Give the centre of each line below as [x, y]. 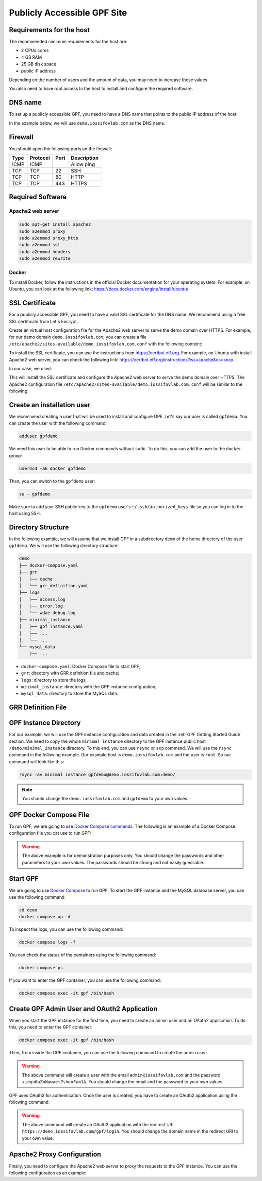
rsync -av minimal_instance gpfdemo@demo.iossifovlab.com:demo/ [97, 774]
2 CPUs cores [35, 51]
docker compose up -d [45, 917]
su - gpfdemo [35, 494]
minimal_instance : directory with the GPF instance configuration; [89, 686]
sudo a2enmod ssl [40, 245]
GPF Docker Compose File [49, 815]
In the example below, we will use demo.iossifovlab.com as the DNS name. [87, 123]
